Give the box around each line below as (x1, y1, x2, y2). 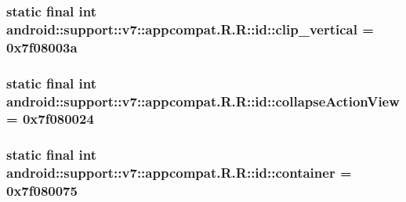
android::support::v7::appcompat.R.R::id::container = (6, 163, 352, 182)
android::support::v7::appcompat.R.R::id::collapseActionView (6, 91, 400, 110)
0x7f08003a (6, 37, 78, 56)
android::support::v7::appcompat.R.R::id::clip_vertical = (6, 19, 374, 38)
